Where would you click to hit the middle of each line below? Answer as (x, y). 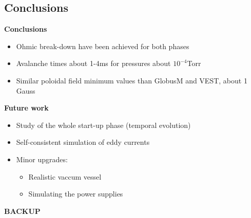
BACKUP (22, 211)
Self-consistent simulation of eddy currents (83, 142)
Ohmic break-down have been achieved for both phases (103, 46)
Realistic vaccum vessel (65, 176)
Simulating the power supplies (76, 194)
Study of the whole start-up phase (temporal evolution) (103, 125)
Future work (26, 108)
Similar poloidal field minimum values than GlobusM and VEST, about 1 (132, 80)
